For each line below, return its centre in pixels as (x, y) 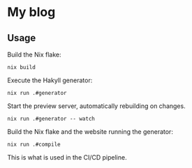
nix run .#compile (34, 144)
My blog (31, 12)
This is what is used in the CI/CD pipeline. (67, 157)
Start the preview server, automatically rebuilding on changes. (97, 106)
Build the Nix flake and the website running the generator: (90, 132)
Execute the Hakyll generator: (50, 80)
